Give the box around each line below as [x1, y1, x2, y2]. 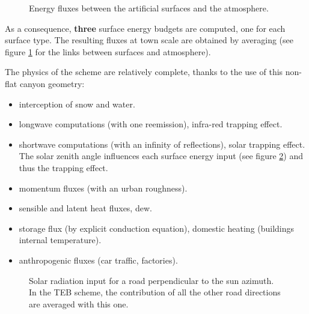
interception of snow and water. [19, 97, 135, 110]
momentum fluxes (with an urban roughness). [19, 181, 188, 194]
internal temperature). [19, 234, 102, 246]
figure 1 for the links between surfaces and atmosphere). [5, 45, 211, 58]
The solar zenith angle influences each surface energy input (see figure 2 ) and [19, 149, 303, 162]
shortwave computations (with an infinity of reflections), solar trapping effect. [19, 137, 305, 150]
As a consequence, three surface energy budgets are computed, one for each [5, 22, 286, 34]
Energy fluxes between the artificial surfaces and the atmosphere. [29, 2, 269, 14]
